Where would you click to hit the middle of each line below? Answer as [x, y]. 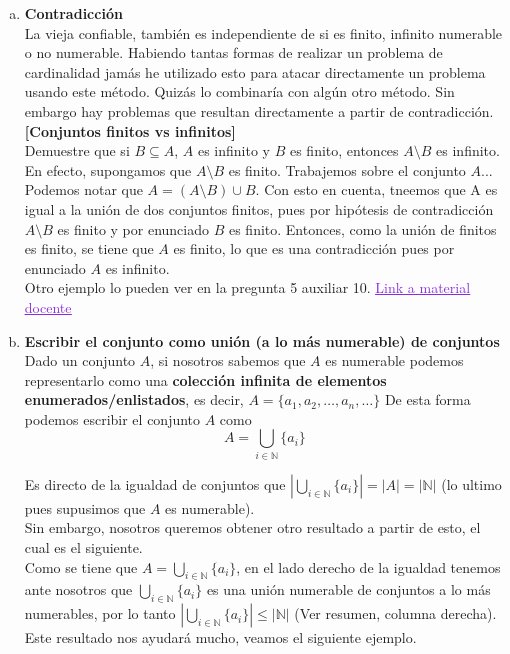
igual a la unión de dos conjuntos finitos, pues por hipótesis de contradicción [259, 208]
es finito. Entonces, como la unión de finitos [362, 228]
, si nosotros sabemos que [228, 360]
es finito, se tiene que [89, 248]
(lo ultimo [471, 483]
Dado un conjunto [80, 360]
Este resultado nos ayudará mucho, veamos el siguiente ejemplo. [220, 637]
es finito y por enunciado [133, 228]
